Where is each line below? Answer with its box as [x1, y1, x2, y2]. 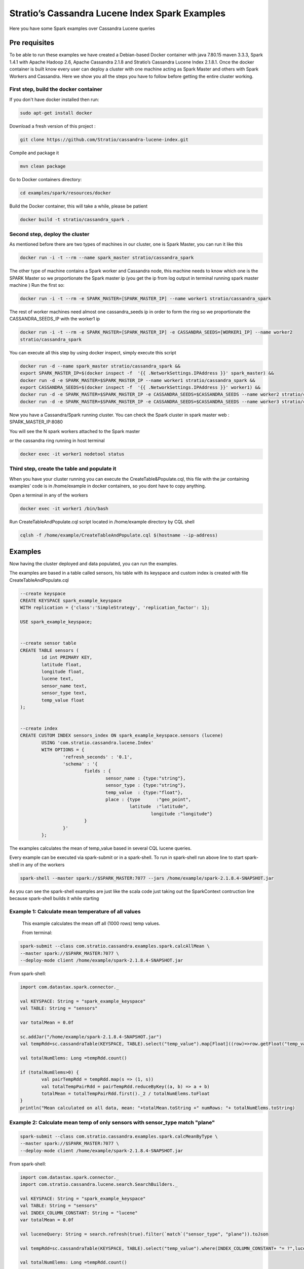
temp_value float [41, 697, 85, 703]
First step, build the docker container [9, 86, 102, 93]
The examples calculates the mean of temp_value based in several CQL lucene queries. [9, 845, 192, 851]
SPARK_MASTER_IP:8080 [9, 419, 63, 425]
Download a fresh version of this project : [9, 123, 96, 129]
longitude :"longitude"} [150, 811, 213, 817]
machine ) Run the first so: [9, 282, 65, 288]
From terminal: [22, 929, 53, 936]
